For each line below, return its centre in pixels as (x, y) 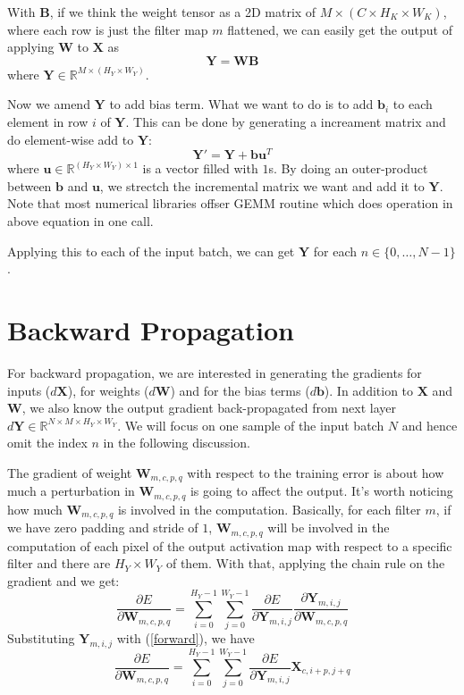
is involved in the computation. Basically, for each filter (269, 509)
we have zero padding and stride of (103, 528)
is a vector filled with (200, 168)
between (30, 185)
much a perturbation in (71, 491)
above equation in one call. (80, 221)
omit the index (47, 443)
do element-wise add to (71, 139)
